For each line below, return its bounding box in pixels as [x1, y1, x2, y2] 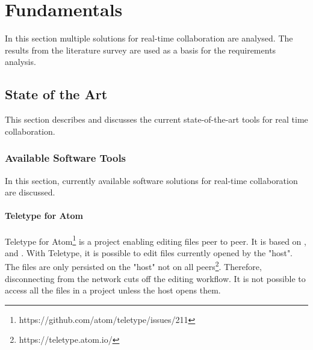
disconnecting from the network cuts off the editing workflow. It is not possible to [5, 272, 306, 284]
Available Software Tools [5, 150, 126, 165]
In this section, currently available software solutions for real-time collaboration [5, 174, 298, 186]
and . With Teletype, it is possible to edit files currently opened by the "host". [5, 246, 293, 259]
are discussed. [5, 186, 55, 198]
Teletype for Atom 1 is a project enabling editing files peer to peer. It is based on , [5, 233, 306, 247]
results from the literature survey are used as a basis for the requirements [5, 43, 276, 56]
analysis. [5, 55, 36, 68]
